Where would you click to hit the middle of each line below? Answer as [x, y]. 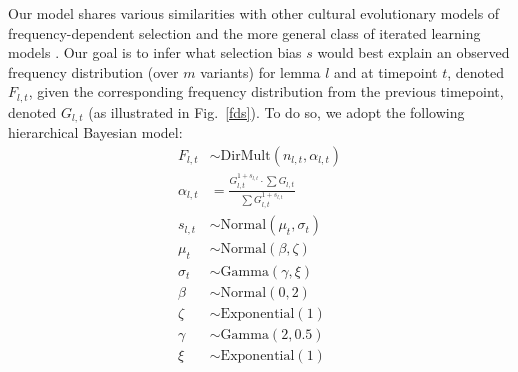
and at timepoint [386, 71]
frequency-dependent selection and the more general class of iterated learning [244, 32]
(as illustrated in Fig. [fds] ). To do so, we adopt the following [276, 111]
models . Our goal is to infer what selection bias [155, 52]
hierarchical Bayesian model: [95, 132]
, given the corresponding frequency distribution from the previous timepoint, [266, 91]
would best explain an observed [413, 52]
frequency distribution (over [93, 71]
